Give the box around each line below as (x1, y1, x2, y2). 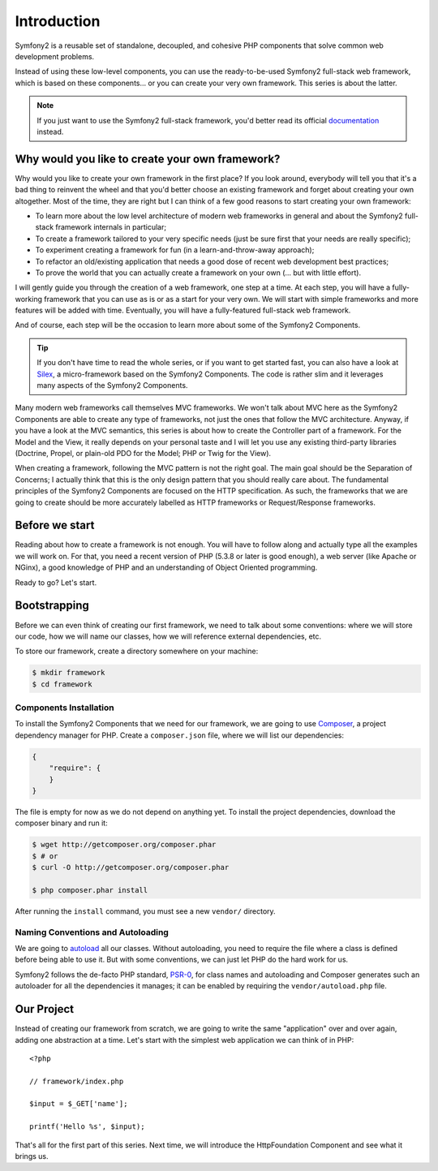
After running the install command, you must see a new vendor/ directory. (15, 906, 276, 916)
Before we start (15, 519, 95, 532)
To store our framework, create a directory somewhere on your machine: (15, 646, 259, 657)
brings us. (15, 1152, 49, 1161)
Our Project (15, 1002, 75, 1016)
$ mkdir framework (32, 668, 105, 678)
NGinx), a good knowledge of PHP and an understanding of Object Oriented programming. (15, 562, 318, 572)
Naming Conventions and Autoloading (15, 926, 170, 937)
